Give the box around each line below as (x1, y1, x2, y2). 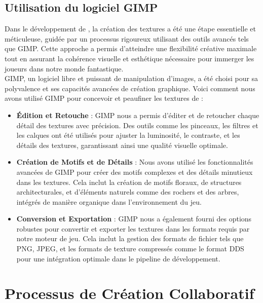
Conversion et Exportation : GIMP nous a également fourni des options (16, 213, 252, 224)
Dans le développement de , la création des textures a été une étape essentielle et (5, 23, 256, 34)
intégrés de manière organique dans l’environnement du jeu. (16, 196, 202, 207)
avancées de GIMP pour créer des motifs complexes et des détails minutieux (16, 166, 253, 177)
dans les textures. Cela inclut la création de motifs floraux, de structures (16, 176, 242, 187)
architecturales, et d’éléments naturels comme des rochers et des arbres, (16, 186, 239, 197)
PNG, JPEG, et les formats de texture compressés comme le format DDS (16, 243, 244, 254)
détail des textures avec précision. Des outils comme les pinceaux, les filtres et (16, 120, 258, 130)
